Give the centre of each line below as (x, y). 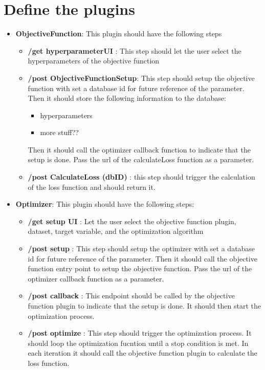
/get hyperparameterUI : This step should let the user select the (135, 50)
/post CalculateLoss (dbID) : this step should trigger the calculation (141, 177)
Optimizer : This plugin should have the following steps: (105, 204)
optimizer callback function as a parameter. (96, 278)
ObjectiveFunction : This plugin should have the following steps (119, 34)
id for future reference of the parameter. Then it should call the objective (142, 258)
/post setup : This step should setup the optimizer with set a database (141, 248)
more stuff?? (59, 132)
